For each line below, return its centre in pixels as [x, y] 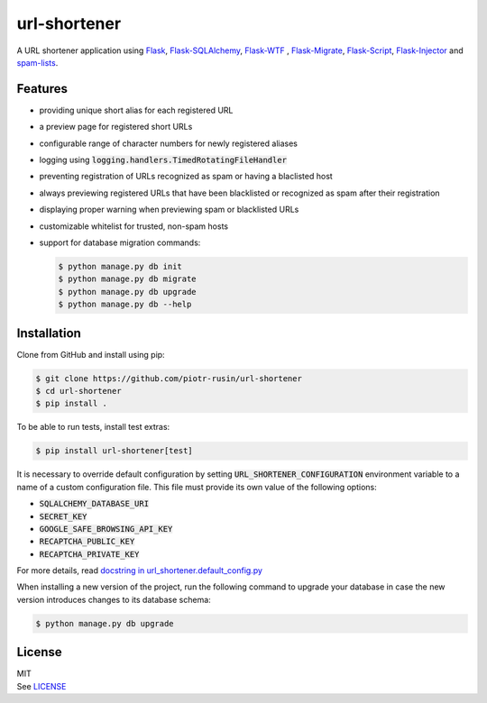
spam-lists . [37, 62]
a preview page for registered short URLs [116, 127]
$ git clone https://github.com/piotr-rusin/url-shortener [169, 378]
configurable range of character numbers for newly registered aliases [168, 143]
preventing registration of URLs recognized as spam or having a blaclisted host [186, 177]
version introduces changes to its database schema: [114, 599]
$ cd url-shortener [78, 391]
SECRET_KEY [63, 516]
